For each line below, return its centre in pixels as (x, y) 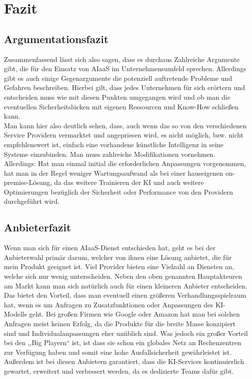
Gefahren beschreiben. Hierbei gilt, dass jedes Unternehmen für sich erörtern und (125, 87)
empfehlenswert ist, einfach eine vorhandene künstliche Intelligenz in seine (114, 144)
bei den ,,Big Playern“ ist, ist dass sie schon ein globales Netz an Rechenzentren (123, 342)
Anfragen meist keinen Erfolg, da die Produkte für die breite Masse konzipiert (120, 324)
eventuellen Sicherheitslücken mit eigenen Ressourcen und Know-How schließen (121, 106)
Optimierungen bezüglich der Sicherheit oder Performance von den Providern (118, 191)
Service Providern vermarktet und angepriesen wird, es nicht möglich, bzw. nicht (124, 135)
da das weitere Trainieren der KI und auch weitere (129, 182)
